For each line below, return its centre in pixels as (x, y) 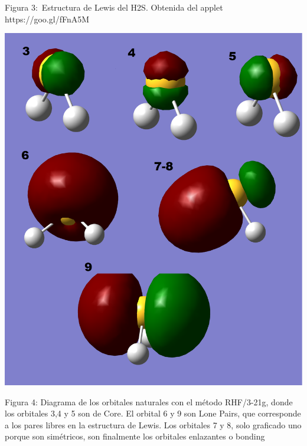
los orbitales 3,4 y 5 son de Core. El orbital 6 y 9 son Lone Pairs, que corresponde (153, 413)
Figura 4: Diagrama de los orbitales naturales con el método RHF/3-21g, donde (149, 401)
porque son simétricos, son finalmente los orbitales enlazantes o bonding (135, 436)
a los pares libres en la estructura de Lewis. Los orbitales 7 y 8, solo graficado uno (153, 424)
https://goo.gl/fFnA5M (47, 19)
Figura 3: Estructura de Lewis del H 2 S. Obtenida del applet (114, 7)
